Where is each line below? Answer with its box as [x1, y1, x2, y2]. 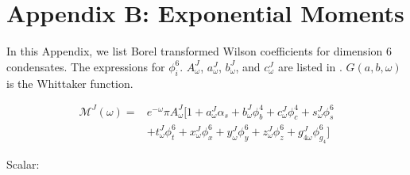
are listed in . [277, 58, 342, 74]
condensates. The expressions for [6, 58, 165, 74]
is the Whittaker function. [6, 74, 133, 91]
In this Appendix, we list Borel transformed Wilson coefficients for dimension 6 [6, 43, 392, 59]
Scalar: [6, 155, 40, 172]
